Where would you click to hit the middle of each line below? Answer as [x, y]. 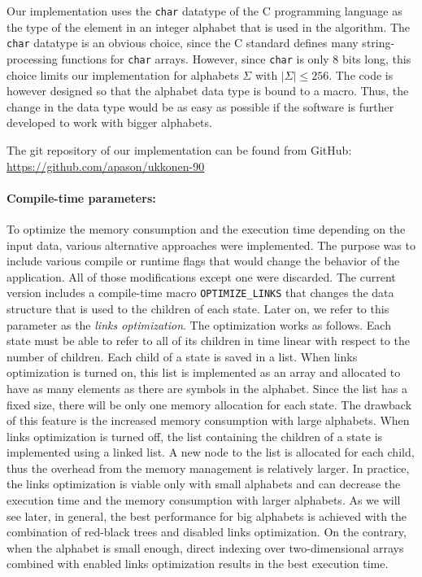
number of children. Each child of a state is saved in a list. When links [182, 356]
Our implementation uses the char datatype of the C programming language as [204, 11]
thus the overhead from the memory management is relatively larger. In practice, [208, 468]
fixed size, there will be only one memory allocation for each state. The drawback [209, 404]
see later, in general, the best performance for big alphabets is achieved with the [207, 516]
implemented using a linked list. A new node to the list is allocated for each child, [211, 452]
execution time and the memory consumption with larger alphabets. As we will [204, 500]
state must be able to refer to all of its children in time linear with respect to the [208, 341]
